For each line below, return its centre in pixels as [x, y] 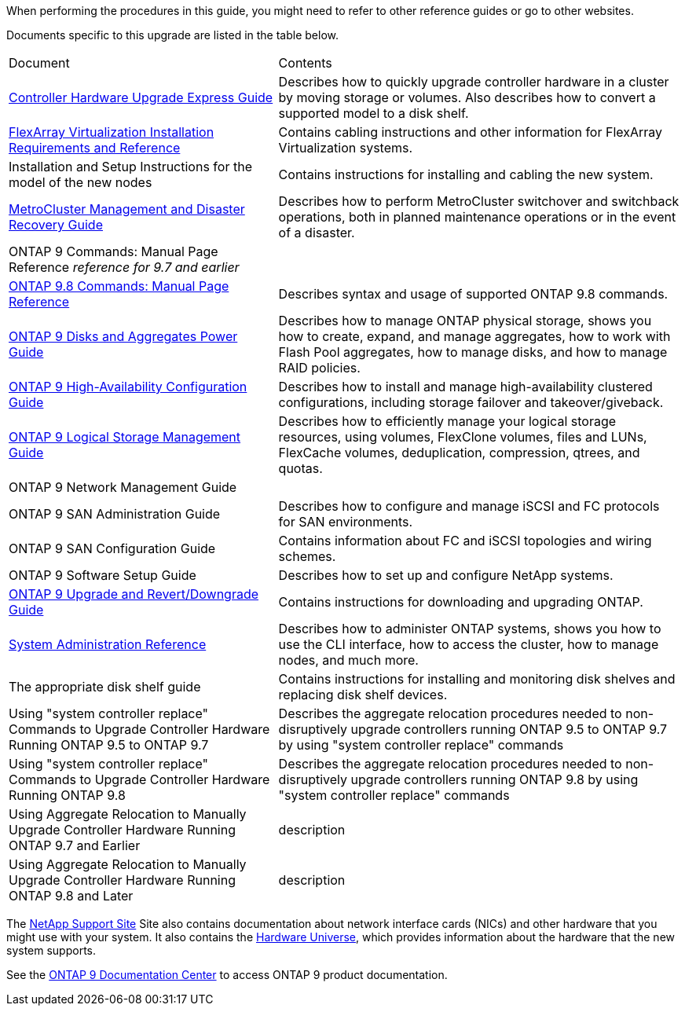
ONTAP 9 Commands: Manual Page [114, 251]
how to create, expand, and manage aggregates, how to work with [474, 336]
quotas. [300, 468]
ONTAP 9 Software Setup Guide [103, 575]
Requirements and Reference [95, 148]
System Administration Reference [108, 644]
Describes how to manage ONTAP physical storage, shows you [465, 321]
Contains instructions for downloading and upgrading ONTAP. [461, 602]
